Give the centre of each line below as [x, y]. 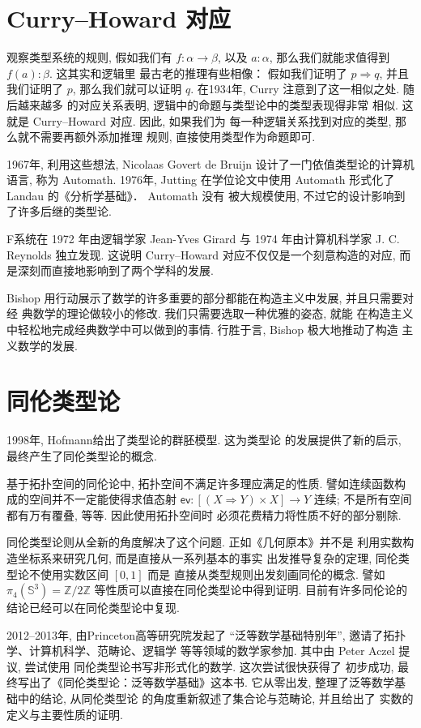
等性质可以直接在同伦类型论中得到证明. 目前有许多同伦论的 [251, 590]
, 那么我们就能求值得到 [330, 57]
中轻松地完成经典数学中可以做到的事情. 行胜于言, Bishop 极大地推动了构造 [202, 330]
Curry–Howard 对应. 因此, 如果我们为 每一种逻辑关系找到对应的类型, [212, 120]
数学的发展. [47, 345]
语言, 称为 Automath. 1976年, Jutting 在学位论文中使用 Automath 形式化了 [201, 180]
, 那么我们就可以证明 [127, 89]
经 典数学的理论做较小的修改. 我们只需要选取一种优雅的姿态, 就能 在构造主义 [210, 313]
